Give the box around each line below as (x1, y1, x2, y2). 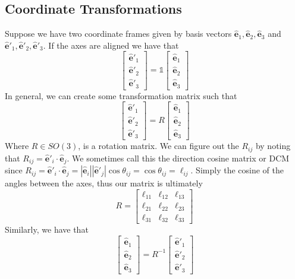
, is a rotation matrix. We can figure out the (78, 139, 239, 152)
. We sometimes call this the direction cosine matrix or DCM (67, 151, 290, 164)
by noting (255, 139, 291, 152)
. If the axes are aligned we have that (43, 39, 179, 51)
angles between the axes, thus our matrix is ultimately (5, 177, 203, 189)
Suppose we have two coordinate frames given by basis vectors (5, 27, 232, 40)
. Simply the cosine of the (190, 164, 284, 176)
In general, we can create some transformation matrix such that (5, 89, 237, 102)
